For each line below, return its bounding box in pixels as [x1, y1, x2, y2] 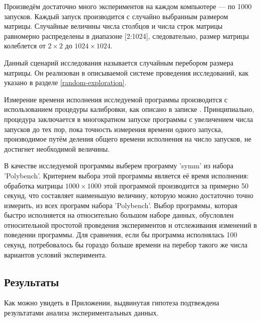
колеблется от [4, 40, 46, 51]
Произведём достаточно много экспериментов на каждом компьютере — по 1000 [4, 1, 252, 11]
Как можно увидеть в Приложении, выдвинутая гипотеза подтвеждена [4, 297, 219, 308]
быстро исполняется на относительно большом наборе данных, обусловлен [4, 210, 234, 220]
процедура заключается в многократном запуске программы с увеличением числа [4, 113, 253, 124]
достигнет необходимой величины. [4, 143, 110, 154]
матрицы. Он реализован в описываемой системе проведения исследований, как [4, 67, 249, 78]
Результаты [4, 274, 59, 289]
